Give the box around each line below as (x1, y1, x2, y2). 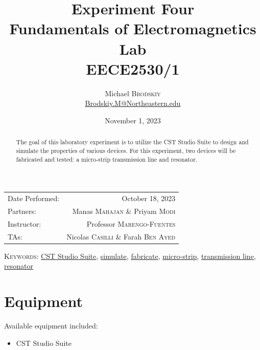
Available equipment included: (4, 320, 98, 331)
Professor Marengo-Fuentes (86, 218, 176, 229)
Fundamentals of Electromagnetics (9, 18, 256, 39)
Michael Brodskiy (105, 87, 161, 98)
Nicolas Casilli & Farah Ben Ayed (66, 231, 176, 242)
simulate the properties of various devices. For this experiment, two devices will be (16, 146, 236, 155)
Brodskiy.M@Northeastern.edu (85, 98, 181, 108)
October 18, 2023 (122, 192, 176, 203)
